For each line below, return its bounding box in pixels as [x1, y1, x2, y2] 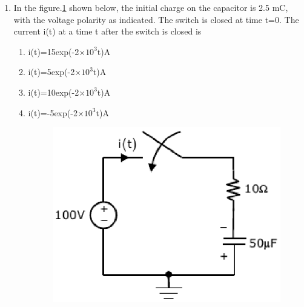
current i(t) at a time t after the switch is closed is [13, 25, 202, 38]
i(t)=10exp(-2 [28, 85, 79, 98]
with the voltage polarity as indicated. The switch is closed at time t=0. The [13, 13, 299, 25]
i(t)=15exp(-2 [28, 45, 79, 58]
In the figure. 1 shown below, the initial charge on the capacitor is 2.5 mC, [13, 1, 288, 13]
